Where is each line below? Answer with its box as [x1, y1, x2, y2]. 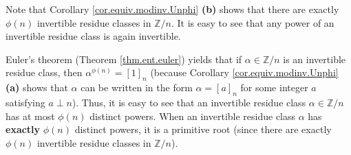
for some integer [240, 80, 308, 95]
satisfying [6, 95, 45, 109]
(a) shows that [6, 80, 68, 95]
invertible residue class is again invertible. [6, 29, 181, 43]
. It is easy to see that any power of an [171, 15, 334, 29]
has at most [6, 108, 55, 123]
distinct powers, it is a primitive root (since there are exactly [74, 122, 332, 136]
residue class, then [6, 65, 83, 80]
